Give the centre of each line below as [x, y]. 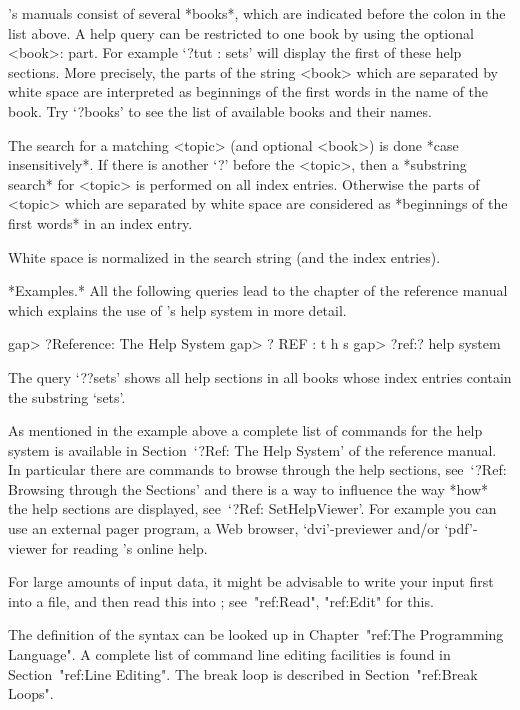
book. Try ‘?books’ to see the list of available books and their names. [220, 110]
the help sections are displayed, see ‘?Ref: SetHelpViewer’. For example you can [252, 508]
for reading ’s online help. [129, 547]
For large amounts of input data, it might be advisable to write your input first [251, 581]
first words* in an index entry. [100, 222]
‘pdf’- [461, 528]
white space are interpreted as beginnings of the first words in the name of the [248, 91]
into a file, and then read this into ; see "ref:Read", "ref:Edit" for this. [221, 600]
